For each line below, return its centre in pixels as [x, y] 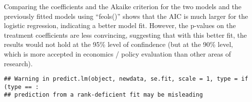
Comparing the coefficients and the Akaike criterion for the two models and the [123, 6]
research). [18, 63]
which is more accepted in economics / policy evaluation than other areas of [117, 53]
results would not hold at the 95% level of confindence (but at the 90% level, [118, 44]
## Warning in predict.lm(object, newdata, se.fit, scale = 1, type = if [126, 79]
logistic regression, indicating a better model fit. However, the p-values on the [120, 25]
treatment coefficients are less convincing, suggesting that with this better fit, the [126, 35]
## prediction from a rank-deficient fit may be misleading [104, 95]
